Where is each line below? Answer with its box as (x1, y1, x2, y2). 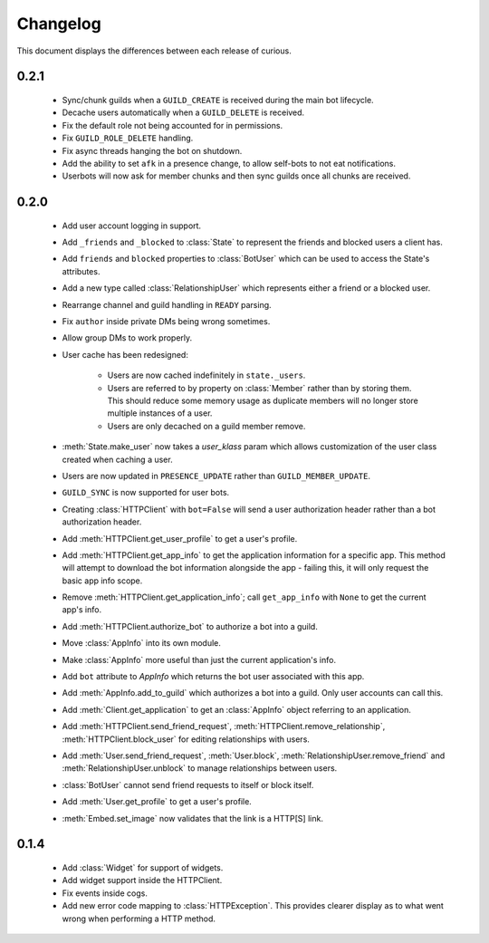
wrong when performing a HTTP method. (62, 913, 216, 924)
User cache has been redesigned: (62, 349, 189, 360)
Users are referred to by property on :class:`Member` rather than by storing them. (107, 382, 412, 393)
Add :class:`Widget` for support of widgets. (62, 861, 224, 873)
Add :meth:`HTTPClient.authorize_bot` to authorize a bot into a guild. (62, 621, 319, 631)
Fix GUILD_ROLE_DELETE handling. (62, 132, 194, 144)
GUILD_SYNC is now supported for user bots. (62, 487, 230, 498)
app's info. (62, 604, 102, 615)
